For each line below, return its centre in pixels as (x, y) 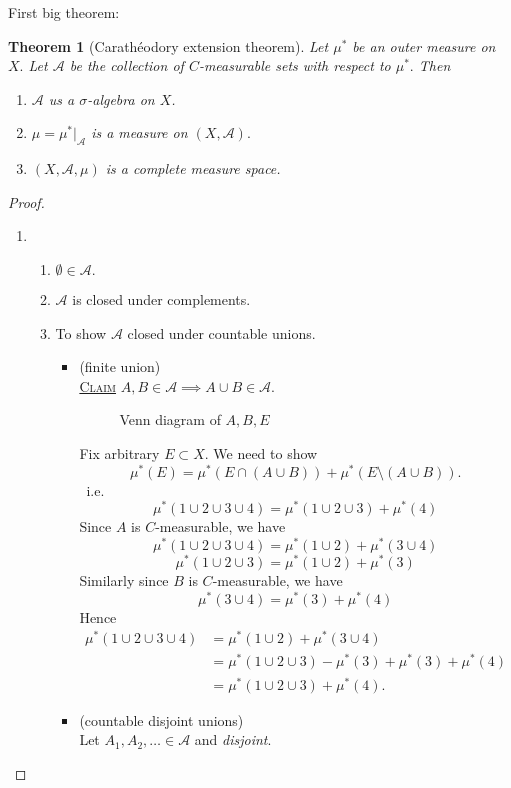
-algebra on (121, 98)
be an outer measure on (424, 45)
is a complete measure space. (193, 168)
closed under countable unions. (221, 332)
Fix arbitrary (119, 452)
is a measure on (139, 132)
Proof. (26, 201)
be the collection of (126, 65)
